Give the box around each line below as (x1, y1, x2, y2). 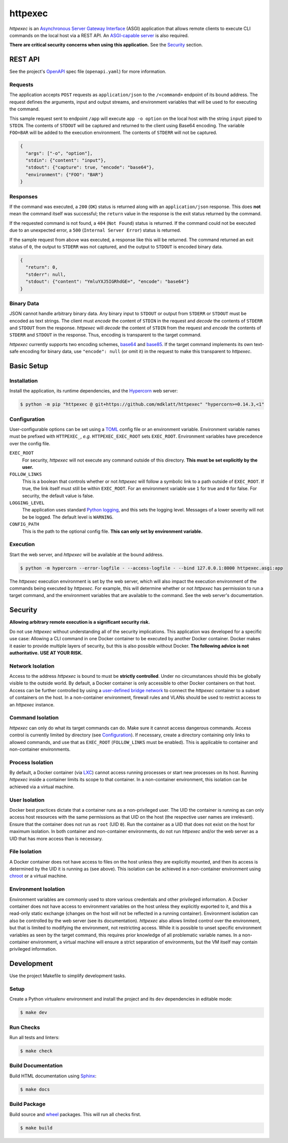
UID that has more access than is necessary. (9, 835, 103, 842)
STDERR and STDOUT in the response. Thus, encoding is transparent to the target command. (9, 332, 201, 338)
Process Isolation (9, 759, 53, 766)
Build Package (9, 1101, 46, 1108)
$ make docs (20, 1087, 50, 1092)
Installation (9, 377, 38, 384)
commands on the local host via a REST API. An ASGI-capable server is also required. (9, 32, 189, 38)
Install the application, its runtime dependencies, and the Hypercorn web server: (9, 388, 178, 394)
